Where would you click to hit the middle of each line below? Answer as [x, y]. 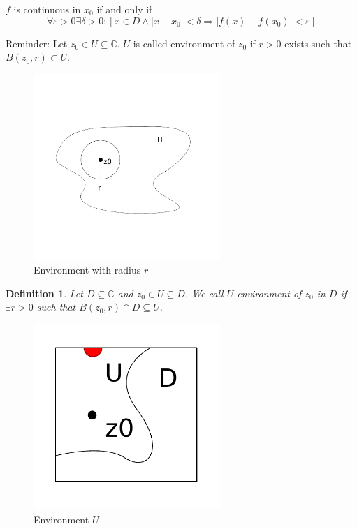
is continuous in [47, 9]
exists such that [318, 43]
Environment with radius [87, 270]
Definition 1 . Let [44, 293]
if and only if [124, 9]
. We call [204, 293]
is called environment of [184, 43]
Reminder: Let [37, 43]
